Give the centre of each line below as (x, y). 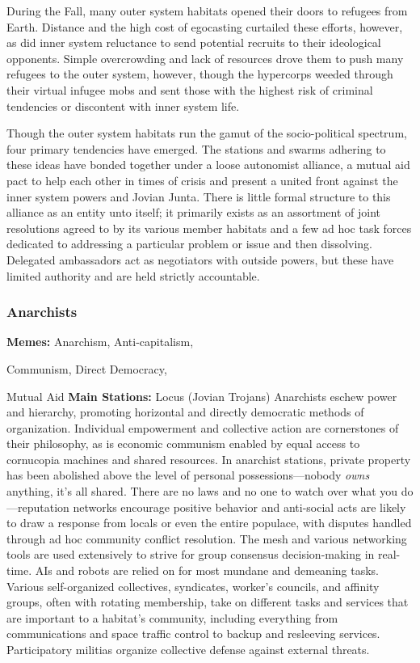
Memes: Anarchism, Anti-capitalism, (100, 342)
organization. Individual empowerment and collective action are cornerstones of (203, 427)
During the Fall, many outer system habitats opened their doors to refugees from (207, 11)
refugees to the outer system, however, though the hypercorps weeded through (200, 74)
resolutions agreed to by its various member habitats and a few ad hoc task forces (209, 228)
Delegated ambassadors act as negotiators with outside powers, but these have (200, 259)
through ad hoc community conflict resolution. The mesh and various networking (207, 538)
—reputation (38, 507)
